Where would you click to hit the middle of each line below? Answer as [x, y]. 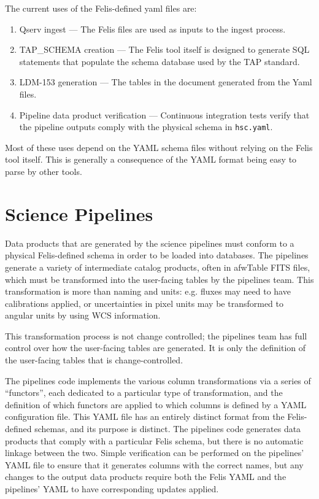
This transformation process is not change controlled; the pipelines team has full [156, 335]
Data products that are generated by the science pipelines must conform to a [150, 243]
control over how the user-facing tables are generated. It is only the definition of [156, 348]
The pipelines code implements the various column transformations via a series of [158, 380]
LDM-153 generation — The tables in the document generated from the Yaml [166, 82]
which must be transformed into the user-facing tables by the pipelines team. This [159, 279]
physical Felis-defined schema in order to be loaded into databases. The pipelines [157, 255]
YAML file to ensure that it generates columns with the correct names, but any [154, 464]
